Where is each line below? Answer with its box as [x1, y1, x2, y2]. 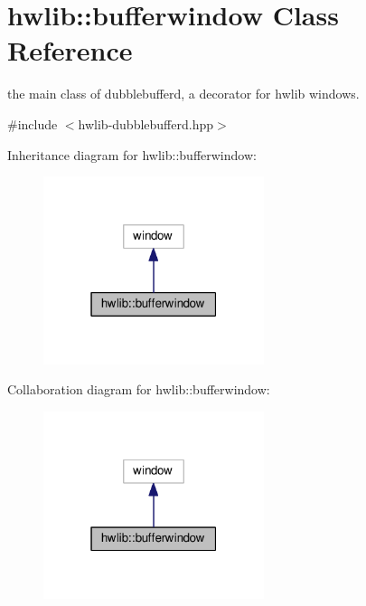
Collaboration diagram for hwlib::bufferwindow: [7, 380, 270, 399]
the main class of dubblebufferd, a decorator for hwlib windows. [7, 84, 360, 103]
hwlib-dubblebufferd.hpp [78, 114, 213, 133]
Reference [7, 32, 133, 69]
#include [7, 114, 58, 133]
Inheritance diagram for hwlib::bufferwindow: [7, 145, 257, 164]
